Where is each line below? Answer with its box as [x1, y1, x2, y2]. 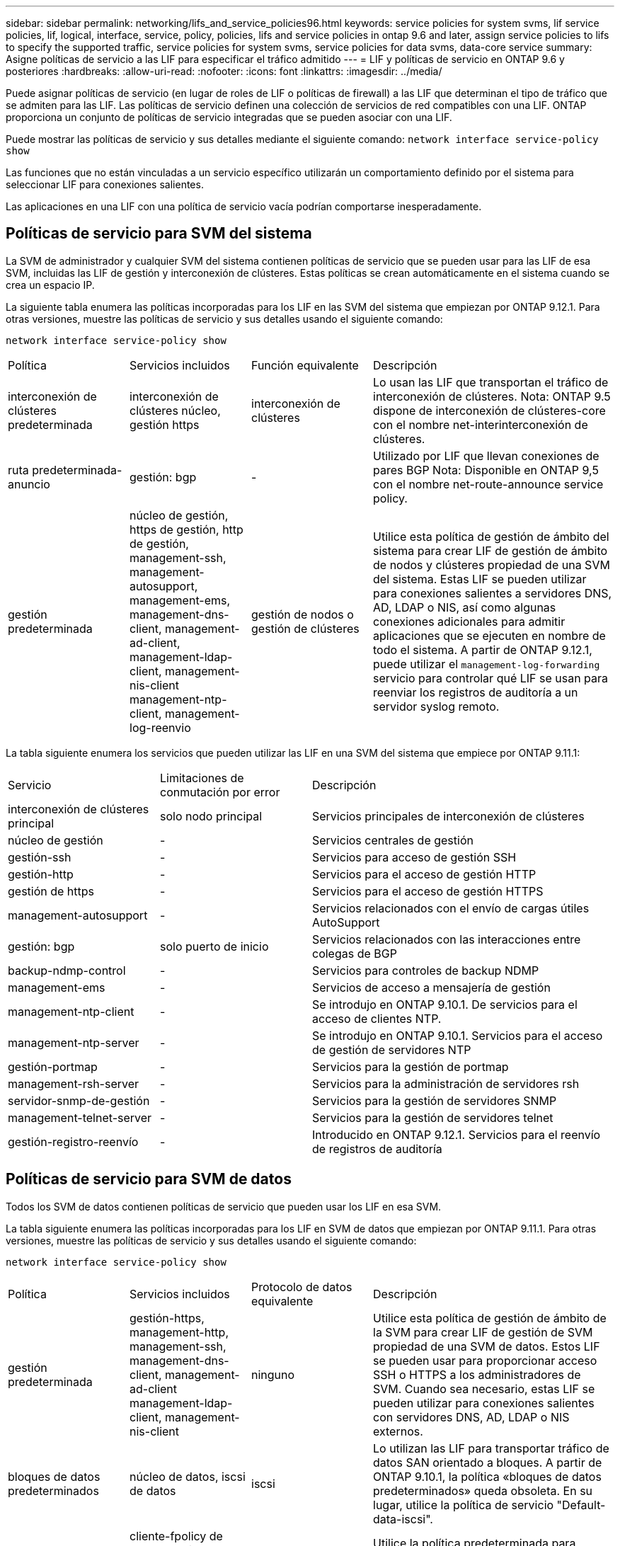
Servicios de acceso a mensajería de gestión [312, 980, 551, 995]
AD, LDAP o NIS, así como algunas [373, 600, 556, 614]
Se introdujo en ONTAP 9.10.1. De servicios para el [312, 997, 578, 1012]
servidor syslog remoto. [373, 699, 500, 714]
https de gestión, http [130, 522, 243, 537]
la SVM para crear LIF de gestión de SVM [373, 1324, 593, 1339]
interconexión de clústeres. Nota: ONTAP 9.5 [373, 389, 611, 403]
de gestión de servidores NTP [312, 1042, 471, 1057]
